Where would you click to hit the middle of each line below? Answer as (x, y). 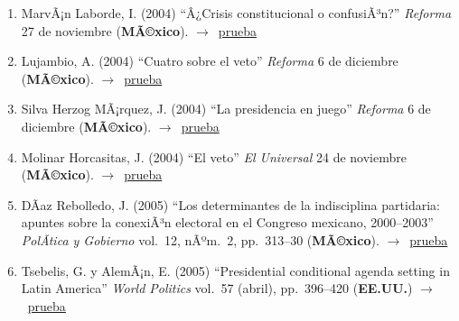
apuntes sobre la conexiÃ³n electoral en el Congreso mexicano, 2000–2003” (227, 222)
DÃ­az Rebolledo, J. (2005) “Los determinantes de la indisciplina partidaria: (230, 204)
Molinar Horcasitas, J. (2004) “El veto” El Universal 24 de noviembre (214, 156)
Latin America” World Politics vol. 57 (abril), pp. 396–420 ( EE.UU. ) (217, 288)
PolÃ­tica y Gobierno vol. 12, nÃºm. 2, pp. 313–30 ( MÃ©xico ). (200, 239)
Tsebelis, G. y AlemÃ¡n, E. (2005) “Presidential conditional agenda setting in (235, 270)
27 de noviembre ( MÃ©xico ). (105, 30)
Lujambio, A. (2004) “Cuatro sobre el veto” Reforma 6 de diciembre (210, 61)
